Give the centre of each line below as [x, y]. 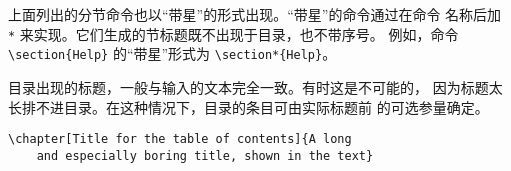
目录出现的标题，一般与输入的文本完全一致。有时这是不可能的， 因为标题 [248, 86]
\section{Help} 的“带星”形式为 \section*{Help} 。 [172, 53]
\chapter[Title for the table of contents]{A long [180, 139]
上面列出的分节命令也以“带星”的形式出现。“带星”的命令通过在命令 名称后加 [255, 14]
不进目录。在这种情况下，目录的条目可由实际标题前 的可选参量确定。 [262, 106]
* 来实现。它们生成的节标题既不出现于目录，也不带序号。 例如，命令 [233, 33]
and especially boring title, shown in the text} [205, 155]
